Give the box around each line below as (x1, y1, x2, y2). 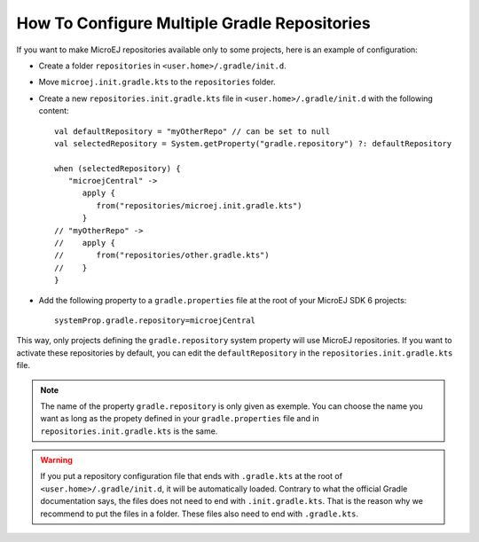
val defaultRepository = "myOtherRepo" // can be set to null (54, 126, 331, 137)
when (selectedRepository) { (54, 163, 181, 173)
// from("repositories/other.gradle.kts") (54, 250, 270, 261)
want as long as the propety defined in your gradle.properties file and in (40, 413, 319, 424)
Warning (40, 455, 73, 466)
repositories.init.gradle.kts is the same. (40, 426, 218, 436)
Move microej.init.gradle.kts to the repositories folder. (38, 76, 276, 88)
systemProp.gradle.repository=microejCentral (54, 315, 256, 326)
